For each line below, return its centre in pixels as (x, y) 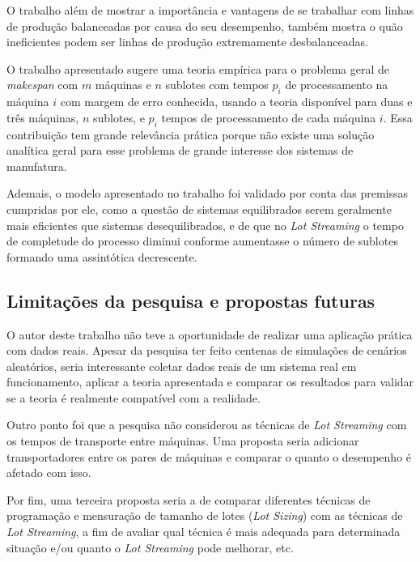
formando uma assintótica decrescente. (102, 256)
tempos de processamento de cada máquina (269, 117)
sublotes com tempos (217, 85)
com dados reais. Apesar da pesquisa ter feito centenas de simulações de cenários (207, 350)
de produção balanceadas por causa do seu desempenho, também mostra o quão (205, 26)
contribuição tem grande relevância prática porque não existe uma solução (191, 134)
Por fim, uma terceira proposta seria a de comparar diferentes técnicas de (189, 499)
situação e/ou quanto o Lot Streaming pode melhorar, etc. (150, 547)
